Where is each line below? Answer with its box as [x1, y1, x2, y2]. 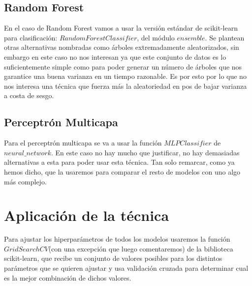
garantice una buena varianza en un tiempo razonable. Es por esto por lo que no [4, 71, 247, 81]
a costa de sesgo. [4, 90, 54, 101]
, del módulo [137, 32, 175, 42]
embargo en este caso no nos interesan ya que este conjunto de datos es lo [4, 51, 226, 62]
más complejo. [4, 176, 47, 186]
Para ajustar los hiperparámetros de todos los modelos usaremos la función [4, 234, 230, 244]
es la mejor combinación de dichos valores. [4, 272, 131, 283]
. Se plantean [205, 32, 245, 42]
